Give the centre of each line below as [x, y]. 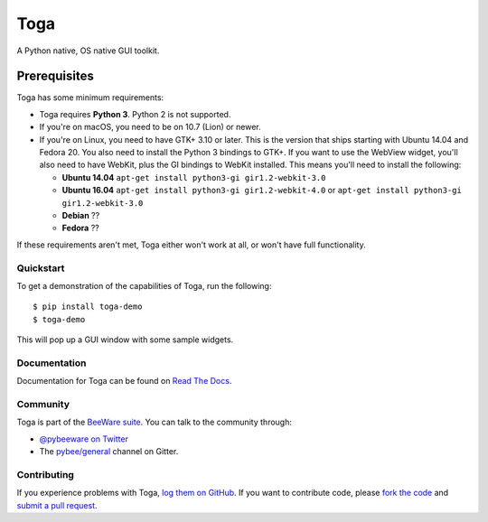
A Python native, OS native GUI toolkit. [88, 51]
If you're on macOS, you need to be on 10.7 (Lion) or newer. [150, 127]
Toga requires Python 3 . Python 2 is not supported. [135, 114]
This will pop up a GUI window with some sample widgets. [125, 340]
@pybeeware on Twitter [84, 439]
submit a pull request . [57, 505]
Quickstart [41, 268]
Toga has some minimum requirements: [90, 98]
